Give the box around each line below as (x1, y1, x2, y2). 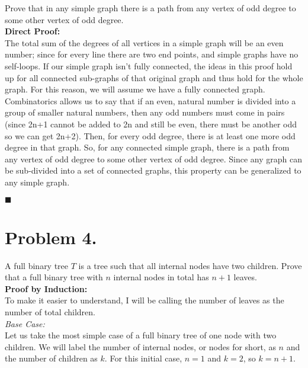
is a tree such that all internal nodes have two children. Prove (78, 259, 302, 271)
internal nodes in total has (113, 271, 209, 283)
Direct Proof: (5, 25, 60, 37)
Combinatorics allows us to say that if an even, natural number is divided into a (5, 94, 296, 107)
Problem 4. (5, 225, 97, 249)
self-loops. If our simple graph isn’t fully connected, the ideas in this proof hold (5, 59, 293, 72)
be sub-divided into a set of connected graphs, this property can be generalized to (5, 164, 301, 177)
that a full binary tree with (5, 271, 103, 283)
